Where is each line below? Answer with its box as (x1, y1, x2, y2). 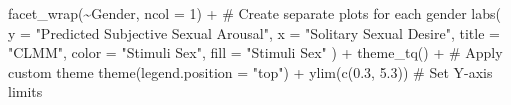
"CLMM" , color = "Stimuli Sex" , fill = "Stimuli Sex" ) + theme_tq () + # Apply (8, 42, 503, 63)
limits (8, 81, 43, 102)
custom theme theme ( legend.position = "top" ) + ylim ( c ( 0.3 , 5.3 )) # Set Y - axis (8, 61, 493, 82)
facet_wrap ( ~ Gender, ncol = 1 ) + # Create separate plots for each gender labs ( (8, 3, 501, 23)
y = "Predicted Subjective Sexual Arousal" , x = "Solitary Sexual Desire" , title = (8, 22, 500, 43)
